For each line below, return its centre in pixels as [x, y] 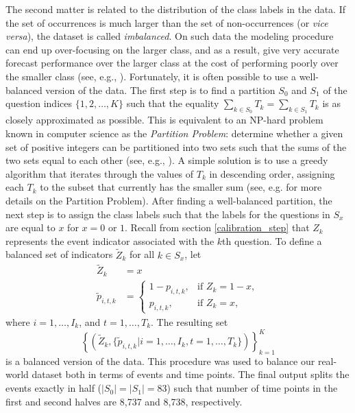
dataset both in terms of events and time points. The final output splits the [191, 374]
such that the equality [173, 103]
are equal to [30, 227]
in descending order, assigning [272, 173]
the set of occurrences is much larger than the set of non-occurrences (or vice [167, 22]
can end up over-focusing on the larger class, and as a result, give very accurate [172, 49]
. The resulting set [189, 322]
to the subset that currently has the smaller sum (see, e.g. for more [181, 187]
